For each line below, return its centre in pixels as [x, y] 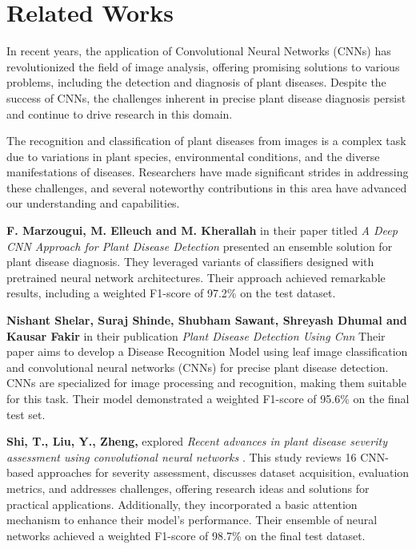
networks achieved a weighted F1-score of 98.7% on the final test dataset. [186, 535]
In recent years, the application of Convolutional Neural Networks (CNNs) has [199, 51]
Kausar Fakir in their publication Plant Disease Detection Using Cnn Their [196, 335]
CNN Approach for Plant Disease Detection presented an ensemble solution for [200, 246]
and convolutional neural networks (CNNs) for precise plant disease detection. [198, 367]
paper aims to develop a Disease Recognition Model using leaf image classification [207, 351]
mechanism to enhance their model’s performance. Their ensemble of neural [192, 520]
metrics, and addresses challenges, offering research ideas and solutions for [188, 488]
